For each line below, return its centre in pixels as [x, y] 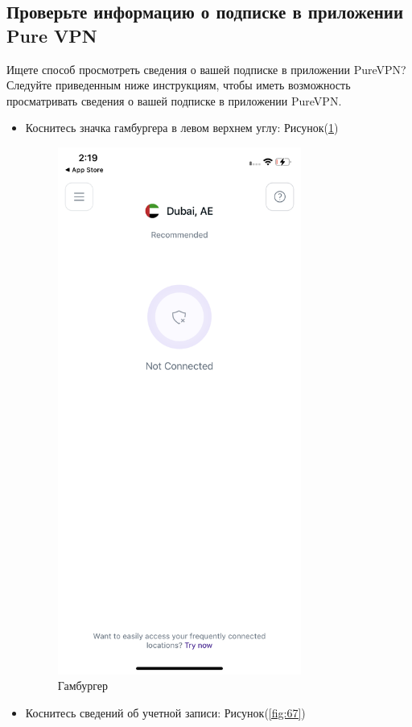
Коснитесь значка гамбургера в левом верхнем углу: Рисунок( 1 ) [182, 128]
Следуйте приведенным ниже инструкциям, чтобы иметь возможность [179, 85]
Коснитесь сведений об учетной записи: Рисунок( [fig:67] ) [165, 712]
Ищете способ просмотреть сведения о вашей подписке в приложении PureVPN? [206, 69]
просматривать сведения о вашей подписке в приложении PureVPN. [174, 100]
